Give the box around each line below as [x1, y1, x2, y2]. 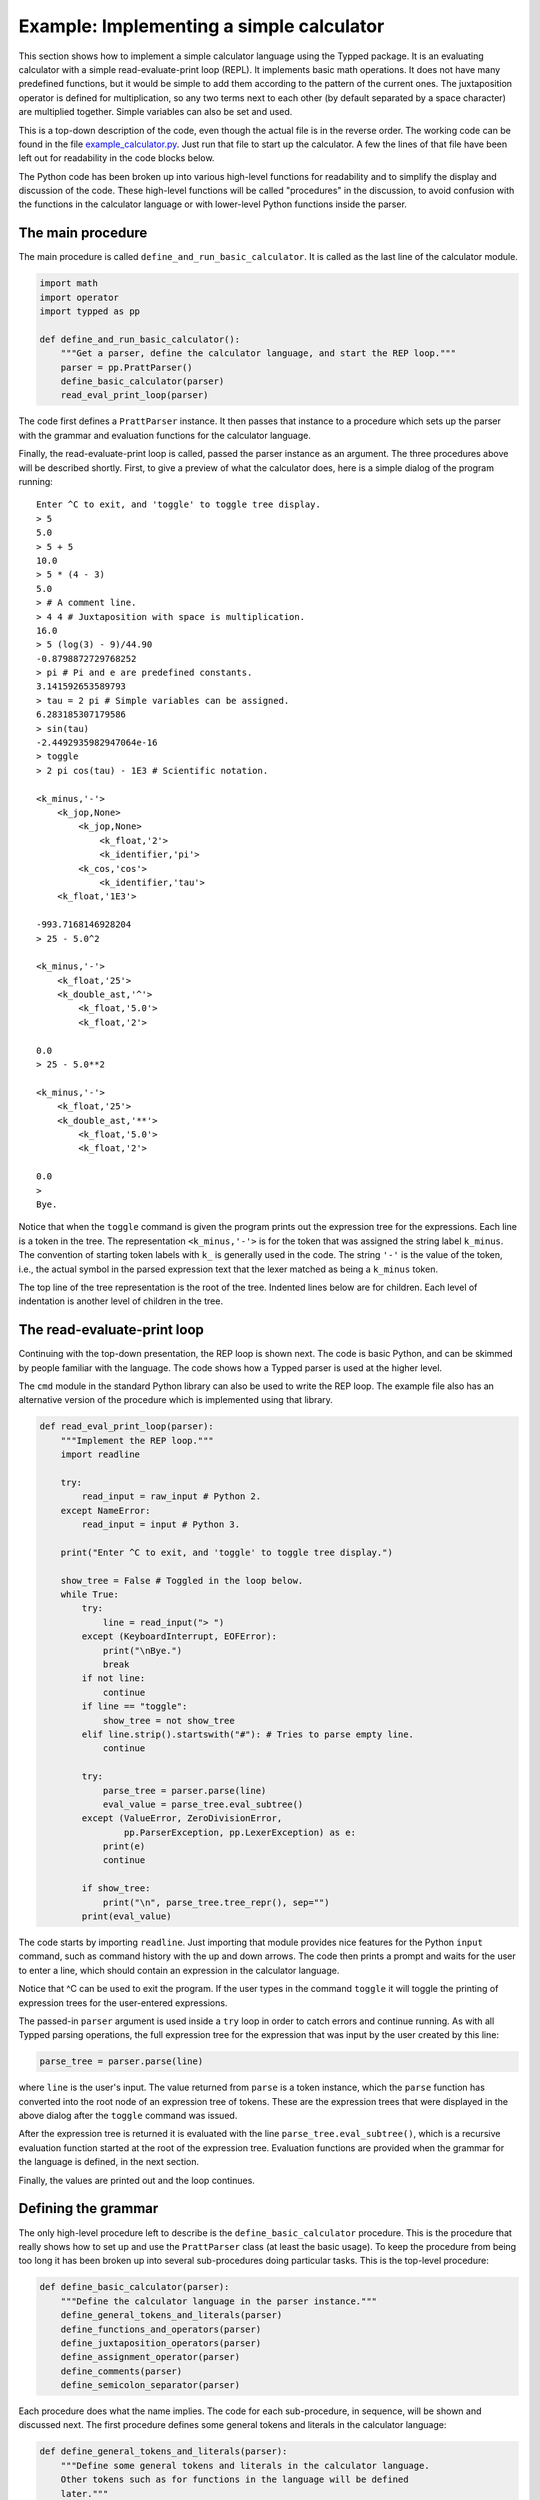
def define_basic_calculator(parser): [39, 2281, 230, 2293]
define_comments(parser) [60, 2365, 183, 2377]
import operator [39, 291, 120, 303]
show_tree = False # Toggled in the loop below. [60, 1575, 304, 1586]
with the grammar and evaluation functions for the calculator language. [18, 429, 312, 441]
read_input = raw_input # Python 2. [81, 1491, 262, 1502]
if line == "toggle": [81, 1701, 188, 1712]
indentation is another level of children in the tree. [18, 1295, 224, 1307]
